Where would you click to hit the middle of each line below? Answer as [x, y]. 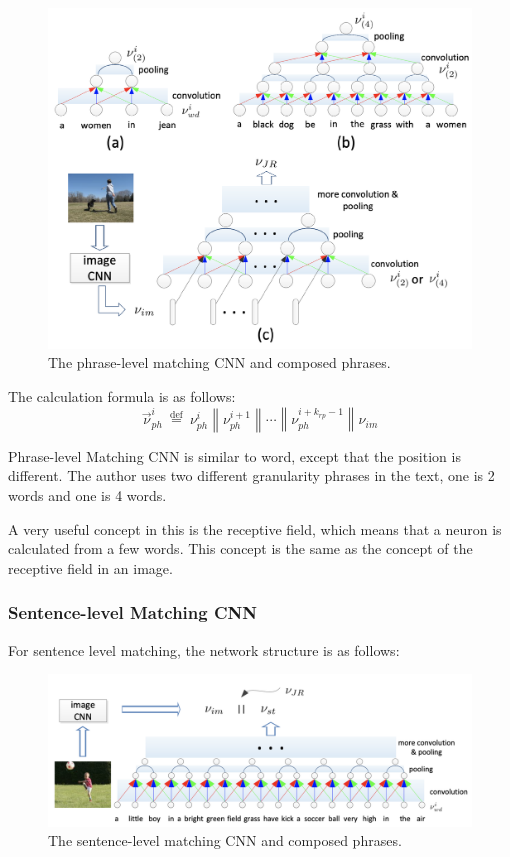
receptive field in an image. [90, 567]
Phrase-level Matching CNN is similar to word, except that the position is [234, 455]
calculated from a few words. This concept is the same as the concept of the [240, 548]
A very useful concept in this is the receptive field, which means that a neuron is [255, 528]
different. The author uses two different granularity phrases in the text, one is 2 [251, 475]
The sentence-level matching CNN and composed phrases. [225, 840]
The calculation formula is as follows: [122, 395]
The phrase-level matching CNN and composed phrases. [219, 362]
